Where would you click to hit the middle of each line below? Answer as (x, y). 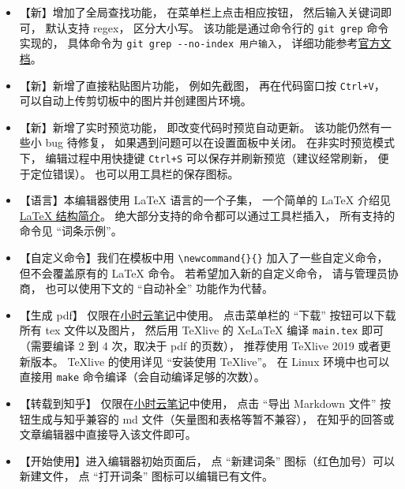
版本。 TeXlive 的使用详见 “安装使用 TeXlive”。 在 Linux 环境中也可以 (210, 361)
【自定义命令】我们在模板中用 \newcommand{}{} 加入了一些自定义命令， (204, 257)
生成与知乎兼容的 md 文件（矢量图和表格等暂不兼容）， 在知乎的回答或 (212, 418)
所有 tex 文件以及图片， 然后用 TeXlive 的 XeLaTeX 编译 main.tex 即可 (201, 330)
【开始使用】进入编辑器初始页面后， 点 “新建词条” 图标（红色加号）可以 (207, 460)
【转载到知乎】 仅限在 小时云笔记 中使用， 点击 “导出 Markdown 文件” (198, 403)
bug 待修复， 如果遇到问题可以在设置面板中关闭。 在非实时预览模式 (220, 142)
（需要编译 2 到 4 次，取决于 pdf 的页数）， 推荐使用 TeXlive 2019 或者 (200, 346)
